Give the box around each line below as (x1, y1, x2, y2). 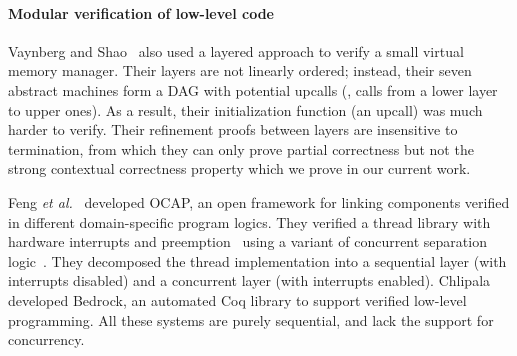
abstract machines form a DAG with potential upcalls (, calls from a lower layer (8, 79, 498, 100)
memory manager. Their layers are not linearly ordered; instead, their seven (8, 60, 472, 81)
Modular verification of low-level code (8, 2, 274, 23)
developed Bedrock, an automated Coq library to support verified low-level (8, 289, 467, 310)
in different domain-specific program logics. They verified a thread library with (8, 211, 491, 232)
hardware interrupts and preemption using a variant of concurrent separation (8, 231, 487, 252)
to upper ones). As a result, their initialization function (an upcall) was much (8, 99, 483, 120)
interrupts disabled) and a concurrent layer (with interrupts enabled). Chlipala (8, 270, 491, 291)
